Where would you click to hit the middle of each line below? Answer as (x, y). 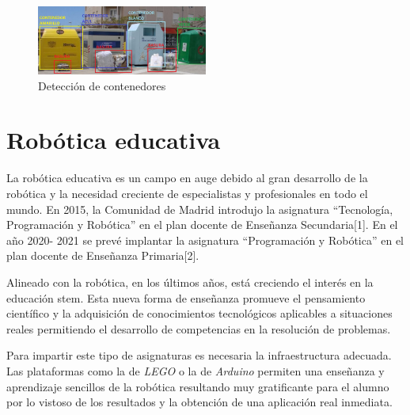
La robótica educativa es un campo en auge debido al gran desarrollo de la (187, 178)
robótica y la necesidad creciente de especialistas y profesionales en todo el (187, 193)
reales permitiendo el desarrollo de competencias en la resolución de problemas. (199, 328)
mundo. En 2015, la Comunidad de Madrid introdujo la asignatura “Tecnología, (200, 209)
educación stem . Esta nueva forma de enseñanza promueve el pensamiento (186, 297)
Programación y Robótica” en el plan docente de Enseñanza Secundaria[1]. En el (202, 225)
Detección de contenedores (102, 85)
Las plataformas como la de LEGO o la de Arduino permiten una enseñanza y (196, 370)
